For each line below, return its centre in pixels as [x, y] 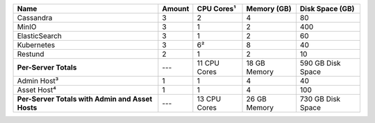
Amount [176, 9]
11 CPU [208, 63]
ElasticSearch [39, 36]
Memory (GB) [269, 9]
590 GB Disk [320, 63]
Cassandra [35, 18]
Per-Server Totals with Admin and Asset [85, 99]
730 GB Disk [320, 99]
